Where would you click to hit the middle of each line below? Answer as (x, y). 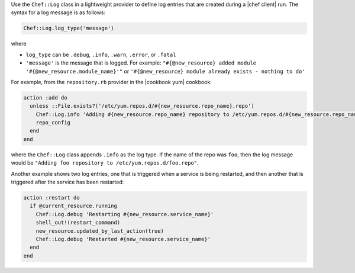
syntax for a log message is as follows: (58, 12)
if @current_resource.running (74, 206)
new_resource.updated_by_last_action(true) (100, 231)
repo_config (53, 123)
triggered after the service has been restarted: (67, 182)
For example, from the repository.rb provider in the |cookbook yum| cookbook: (112, 82)
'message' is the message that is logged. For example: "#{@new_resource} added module (141, 63)
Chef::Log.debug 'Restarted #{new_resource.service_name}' (123, 239)
